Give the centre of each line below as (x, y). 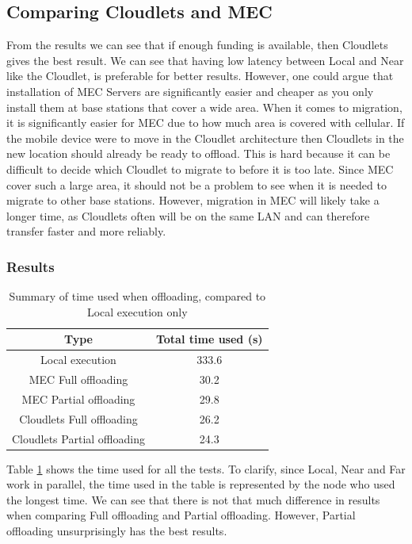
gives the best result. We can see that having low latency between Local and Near (205, 60)
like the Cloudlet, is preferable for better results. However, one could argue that (200, 76)
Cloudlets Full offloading (78, 418)
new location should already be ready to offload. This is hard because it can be (198, 153)
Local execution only (137, 311)
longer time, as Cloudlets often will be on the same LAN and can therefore (188, 215)
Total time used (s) (209, 339)
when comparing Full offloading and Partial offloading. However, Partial (181, 515)
